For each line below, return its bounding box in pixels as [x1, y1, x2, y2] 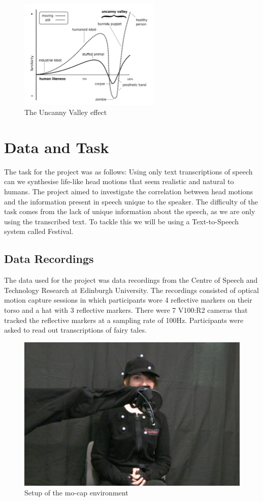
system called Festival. [4, 226, 74, 237]
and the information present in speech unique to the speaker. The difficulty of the [4, 196, 258, 207]
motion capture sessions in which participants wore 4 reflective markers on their [4, 294, 252, 305]
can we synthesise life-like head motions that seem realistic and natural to [4, 176, 234, 187]
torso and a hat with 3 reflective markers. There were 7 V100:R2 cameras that [4, 304, 248, 315]
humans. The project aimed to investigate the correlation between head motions [4, 186, 253, 196]
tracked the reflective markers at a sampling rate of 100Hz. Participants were [4, 314, 244, 325]
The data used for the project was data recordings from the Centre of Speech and [4, 275, 258, 285]
